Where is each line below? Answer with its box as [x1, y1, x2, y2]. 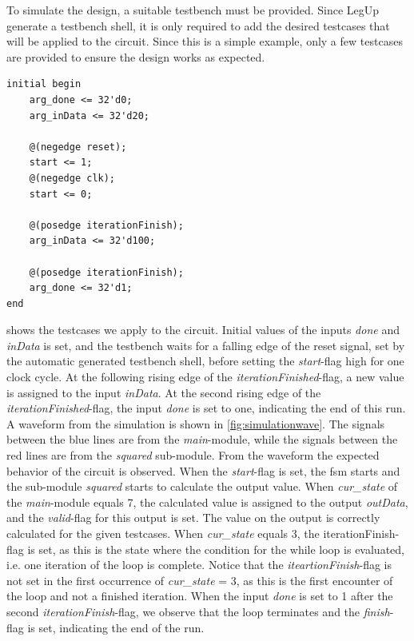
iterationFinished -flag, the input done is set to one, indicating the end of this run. [6, 400, 406, 416]
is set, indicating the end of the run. [27, 619, 205, 635]
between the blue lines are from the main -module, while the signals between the [6, 431, 398, 448]
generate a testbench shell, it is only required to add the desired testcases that [6, 17, 390, 34]
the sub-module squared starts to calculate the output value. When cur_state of [6, 478, 398, 495]
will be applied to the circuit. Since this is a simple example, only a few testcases [6, 33, 403, 50]
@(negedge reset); [29, 141, 127, 153]
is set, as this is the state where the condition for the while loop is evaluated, [27, 540, 404, 557]
